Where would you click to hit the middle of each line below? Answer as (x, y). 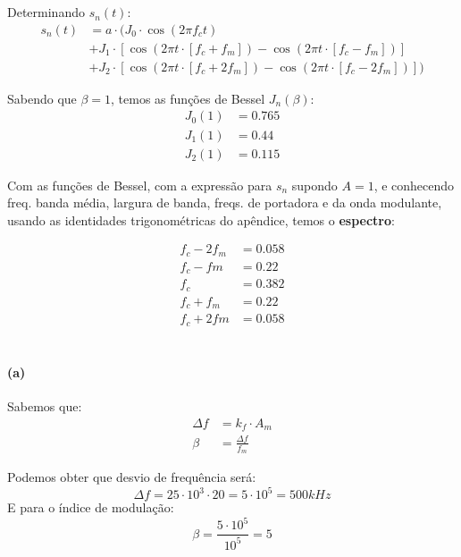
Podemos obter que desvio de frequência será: (132, 477)
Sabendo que (42, 98)
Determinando (46, 12)
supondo (314, 185)
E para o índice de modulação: (91, 507)
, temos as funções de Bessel (188, 98)
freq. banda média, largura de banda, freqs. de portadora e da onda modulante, (225, 203)
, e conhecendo (414, 185)
